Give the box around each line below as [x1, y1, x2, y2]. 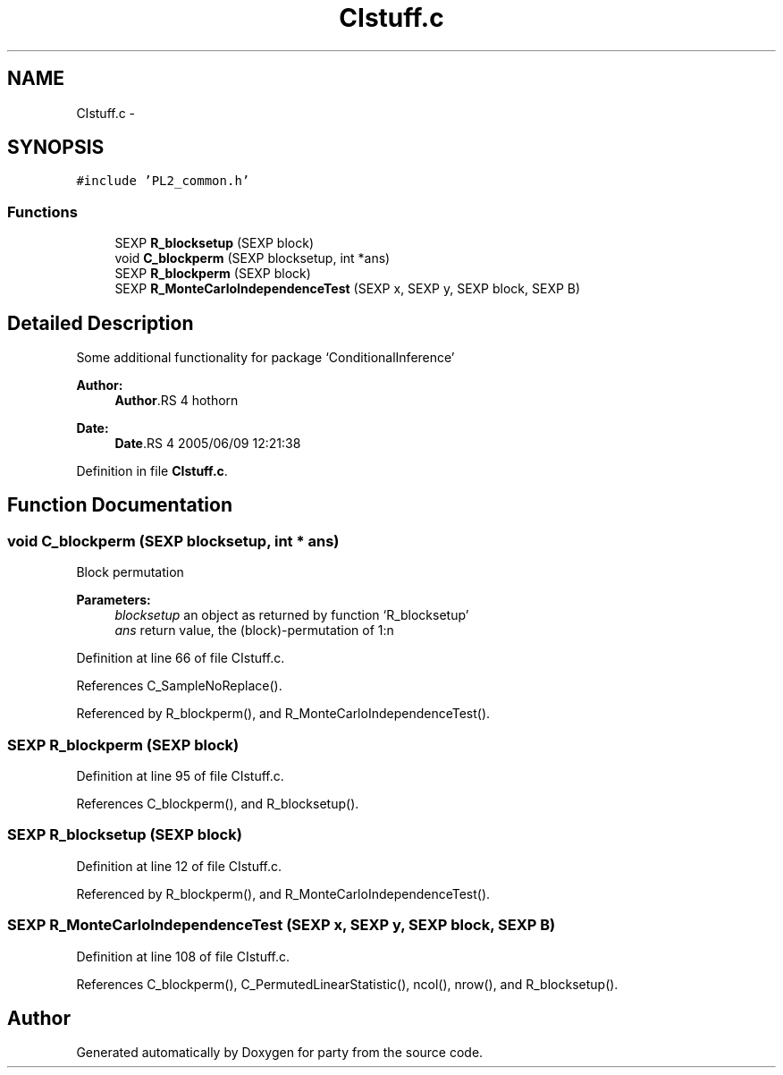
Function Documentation [7, 494, 232, 517]
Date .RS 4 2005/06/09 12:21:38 [114, 436, 301, 452]
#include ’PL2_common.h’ [76, 174, 250, 189]
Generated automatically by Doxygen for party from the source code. [76, 1045, 484, 1061]
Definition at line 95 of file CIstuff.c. [76, 768, 284, 783]
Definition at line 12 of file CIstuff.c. [76, 858, 282, 874]
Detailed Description [7, 311, 194, 334]
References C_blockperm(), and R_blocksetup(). [76, 796, 359, 811]
